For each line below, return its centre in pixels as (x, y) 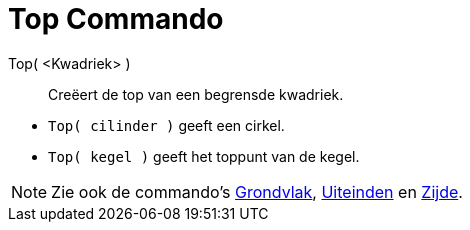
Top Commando (116, 19)
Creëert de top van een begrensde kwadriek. (196, 94)
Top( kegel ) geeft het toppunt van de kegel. (204, 156)
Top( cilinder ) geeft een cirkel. (166, 125)
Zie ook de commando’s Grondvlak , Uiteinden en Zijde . (257, 191)
